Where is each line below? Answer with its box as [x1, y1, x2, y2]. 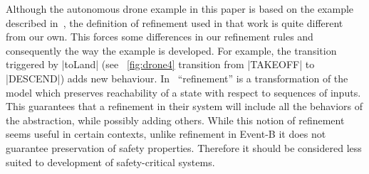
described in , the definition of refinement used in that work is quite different [6, 15, 343, 30]
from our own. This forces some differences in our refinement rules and [6, 29, 313, 44]
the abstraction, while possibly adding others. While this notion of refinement [6, 112, 345, 127]
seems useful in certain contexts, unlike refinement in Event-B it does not [6, 126, 326, 141]
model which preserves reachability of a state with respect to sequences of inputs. [6, 85, 361, 99]
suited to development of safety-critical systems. [6, 154, 215, 169]
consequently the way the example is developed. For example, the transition [6, 43, 337, 58]
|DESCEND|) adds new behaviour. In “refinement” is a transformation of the [6, 70, 348, 85]
